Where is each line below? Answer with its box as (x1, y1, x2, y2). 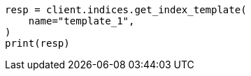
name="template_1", (28, 15, 135, 26)
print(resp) (5, 38, 70, 49)
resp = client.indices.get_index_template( (5, 4, 247, 15)
